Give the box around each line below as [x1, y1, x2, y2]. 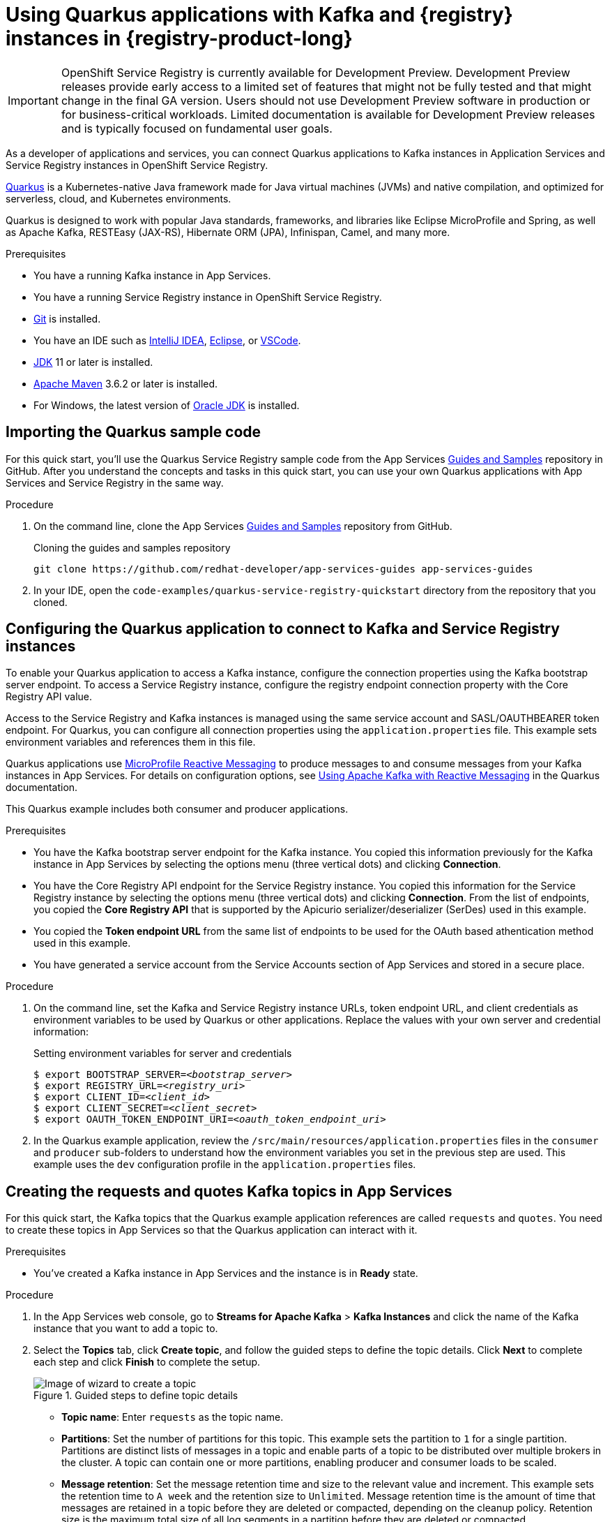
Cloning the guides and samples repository [33, 541, 231, 554]
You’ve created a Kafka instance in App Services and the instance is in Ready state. [33, 1267, 418, 1280]
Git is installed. [33, 312, 101, 325]
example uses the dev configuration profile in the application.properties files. [33, 1158, 416, 1171]
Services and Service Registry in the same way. [6, 476, 224, 489]
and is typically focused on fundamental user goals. [61, 121, 333, 135]
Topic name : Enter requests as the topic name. [61, 1411, 284, 1424]
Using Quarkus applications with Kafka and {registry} [6, 3, 513, 27]
